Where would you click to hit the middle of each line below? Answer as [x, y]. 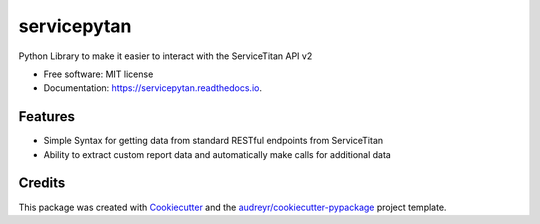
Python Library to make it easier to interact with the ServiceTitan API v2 [165, 56]
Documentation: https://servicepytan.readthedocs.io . [152, 88]
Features [46, 116]
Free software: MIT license [98, 74]
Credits [42, 183]
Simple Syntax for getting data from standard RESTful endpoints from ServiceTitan [213, 141]
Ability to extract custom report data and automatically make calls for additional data [217, 154]
